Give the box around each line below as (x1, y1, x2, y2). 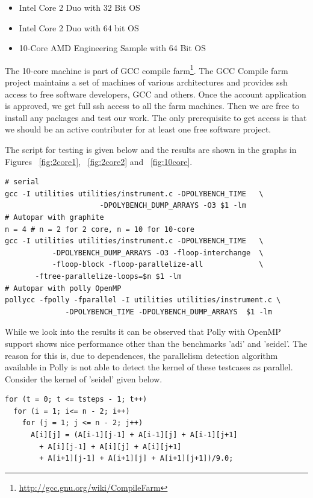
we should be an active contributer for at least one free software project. (5, 123, 271, 135)
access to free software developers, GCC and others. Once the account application (5, 87, 306, 100)
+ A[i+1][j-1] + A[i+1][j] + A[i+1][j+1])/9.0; (39, 454, 234, 463)
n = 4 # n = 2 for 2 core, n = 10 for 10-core (5, 225, 194, 234)
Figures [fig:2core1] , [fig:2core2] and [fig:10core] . (5, 155, 193, 167)
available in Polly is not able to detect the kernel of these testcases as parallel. (5, 361, 293, 373)
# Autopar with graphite (5, 213, 104, 222)
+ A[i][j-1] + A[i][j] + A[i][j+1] (39, 442, 182, 451)
